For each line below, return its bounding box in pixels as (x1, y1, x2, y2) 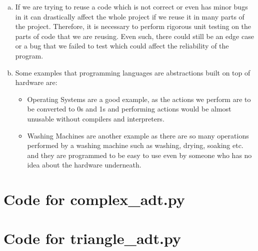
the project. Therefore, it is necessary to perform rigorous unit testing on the (15, 21, 251, 31)
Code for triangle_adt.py (3, 228, 181, 248)
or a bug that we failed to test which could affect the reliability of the (15, 40, 229, 51)
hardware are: (15, 77, 57, 87)
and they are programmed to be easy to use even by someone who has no (27, 149, 252, 160)
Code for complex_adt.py (3, 189, 185, 209)
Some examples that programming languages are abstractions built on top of (15, 67, 250, 77)
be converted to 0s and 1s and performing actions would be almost (27, 103, 231, 114)
